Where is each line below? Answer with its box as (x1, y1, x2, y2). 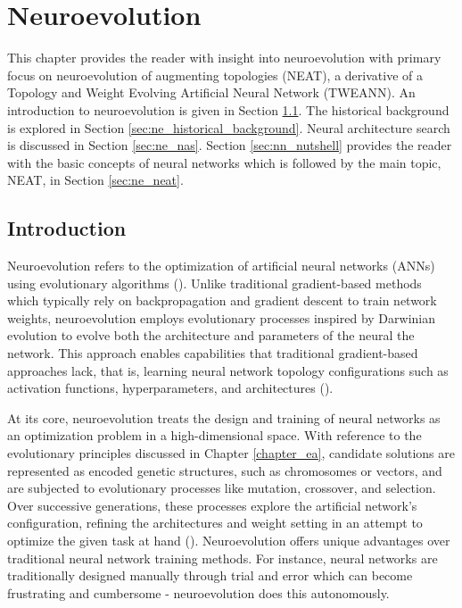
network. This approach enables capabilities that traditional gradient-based (7, 344, 418, 362)
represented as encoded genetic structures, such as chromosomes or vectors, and (7, 461, 442, 479)
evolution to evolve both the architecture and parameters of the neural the (7, 326, 415, 345)
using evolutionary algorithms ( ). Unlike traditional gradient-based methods (7, 273, 422, 292)
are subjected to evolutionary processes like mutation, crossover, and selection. (7, 479, 436, 497)
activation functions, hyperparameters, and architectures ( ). (7, 379, 334, 397)
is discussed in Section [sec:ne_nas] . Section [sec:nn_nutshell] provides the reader (7, 136, 452, 154)
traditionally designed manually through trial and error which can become (7, 566, 413, 585)
